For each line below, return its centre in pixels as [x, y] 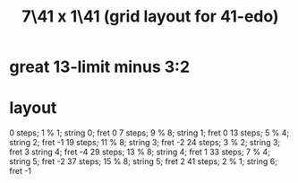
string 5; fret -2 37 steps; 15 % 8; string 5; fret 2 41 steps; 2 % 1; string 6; [143, 161]
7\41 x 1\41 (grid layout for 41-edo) [150, 17]
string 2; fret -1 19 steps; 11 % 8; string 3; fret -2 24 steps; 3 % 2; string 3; [145, 143]
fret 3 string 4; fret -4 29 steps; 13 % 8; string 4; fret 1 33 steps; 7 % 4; [140, 152]
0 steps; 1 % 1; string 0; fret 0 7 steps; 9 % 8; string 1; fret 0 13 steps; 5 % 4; [149, 133]
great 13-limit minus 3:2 [100, 67]
